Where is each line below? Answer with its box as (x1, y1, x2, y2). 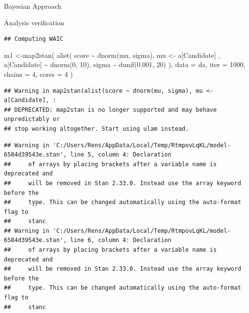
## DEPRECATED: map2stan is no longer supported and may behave (4, 106, 217, 113)
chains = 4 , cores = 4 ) (4, 69, 73, 79)
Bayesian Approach (4, 1, 61, 11)
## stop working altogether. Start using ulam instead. (4, 125, 189, 132)
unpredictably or (4, 116, 60, 123)
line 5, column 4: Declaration (70, 151, 172, 158)
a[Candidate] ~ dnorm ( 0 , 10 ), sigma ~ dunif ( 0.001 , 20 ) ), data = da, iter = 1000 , (4, 59, 246, 70)
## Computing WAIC (4, 35, 63, 43)
